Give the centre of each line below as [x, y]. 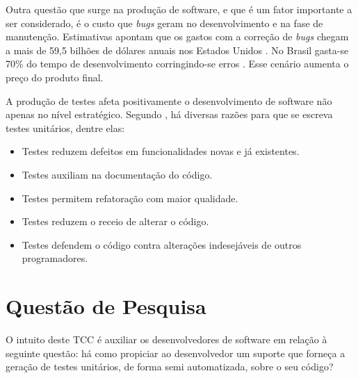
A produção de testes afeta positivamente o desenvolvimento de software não [169, 100]
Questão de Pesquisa [106, 306]
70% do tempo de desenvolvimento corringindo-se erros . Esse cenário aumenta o [177, 64]
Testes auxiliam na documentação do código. [117, 174]
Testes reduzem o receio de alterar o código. [115, 221]
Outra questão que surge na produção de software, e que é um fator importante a [179, 9]
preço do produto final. [55, 77]
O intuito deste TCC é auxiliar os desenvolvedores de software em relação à [166, 339]
